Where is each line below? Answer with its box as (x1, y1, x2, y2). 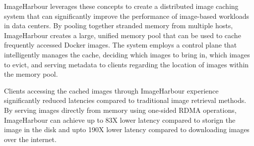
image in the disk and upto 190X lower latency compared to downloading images (4, 124, 250, 135)
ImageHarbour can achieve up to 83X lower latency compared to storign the (4, 114, 236, 125)
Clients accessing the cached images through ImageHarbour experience (4, 85, 219, 96)
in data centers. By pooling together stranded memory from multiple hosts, (4, 20, 233, 31)
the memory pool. (4, 69, 58, 79)
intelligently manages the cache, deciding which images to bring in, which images (4, 49, 250, 59)
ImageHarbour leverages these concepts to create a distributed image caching (4, 1, 239, 11)
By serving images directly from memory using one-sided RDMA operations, (4, 104, 237, 115)
